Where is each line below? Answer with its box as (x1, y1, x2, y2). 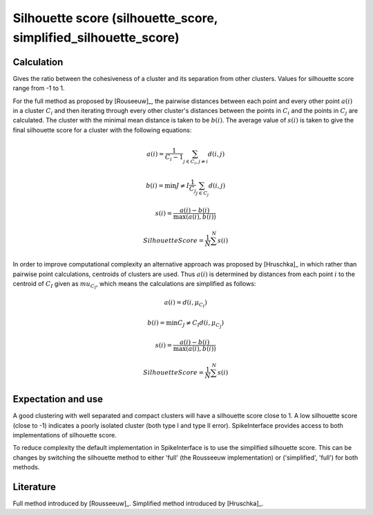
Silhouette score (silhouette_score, (12, 10, 218, 26)
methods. (12, 463, 40, 471)
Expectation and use (12, 393, 104, 405)
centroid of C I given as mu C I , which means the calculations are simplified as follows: (12, 280, 256, 291)
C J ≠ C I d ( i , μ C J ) (177, 319, 224, 329)
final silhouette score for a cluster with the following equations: (12, 125, 192, 134)
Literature (12, 481, 57, 493)
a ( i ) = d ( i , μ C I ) (164, 298, 207, 309)
